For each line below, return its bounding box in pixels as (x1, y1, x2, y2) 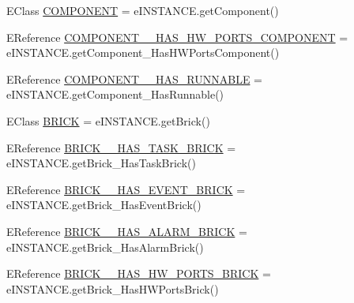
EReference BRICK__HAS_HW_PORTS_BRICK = (6, 265, 271, 282)
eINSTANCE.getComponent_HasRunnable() (6, 86, 224, 103)
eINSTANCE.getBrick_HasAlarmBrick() (6, 238, 204, 255)
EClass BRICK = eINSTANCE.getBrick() (6, 112, 210, 129)
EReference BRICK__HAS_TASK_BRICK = (6, 139, 236, 155)
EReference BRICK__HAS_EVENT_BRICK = (6, 181, 246, 197)
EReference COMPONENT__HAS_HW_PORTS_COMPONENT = (6, 28, 348, 45)
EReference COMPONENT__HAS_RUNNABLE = (6, 70, 263, 87)
